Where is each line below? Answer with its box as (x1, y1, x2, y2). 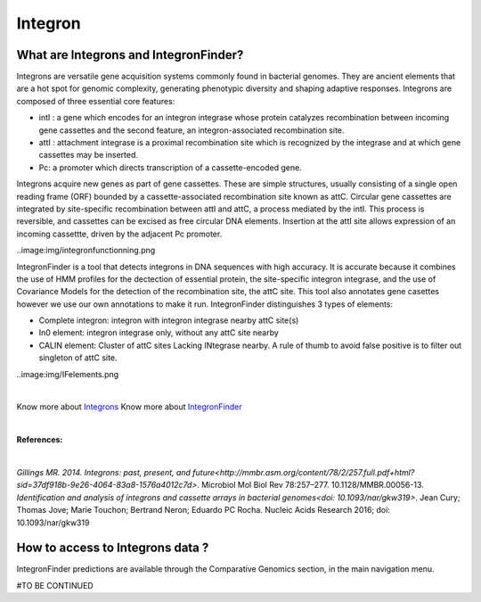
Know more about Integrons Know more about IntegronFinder (16, 401, 242, 412)
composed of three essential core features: (16, 95, 175, 106)
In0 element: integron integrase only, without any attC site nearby (38, 327, 280, 338)
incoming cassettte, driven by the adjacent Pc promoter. (16, 228, 223, 239)
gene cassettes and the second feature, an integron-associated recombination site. (38, 125, 345, 136)
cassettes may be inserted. (38, 150, 138, 161)
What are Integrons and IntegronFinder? (16, 47, 244, 62)
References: (16, 434, 63, 445)
